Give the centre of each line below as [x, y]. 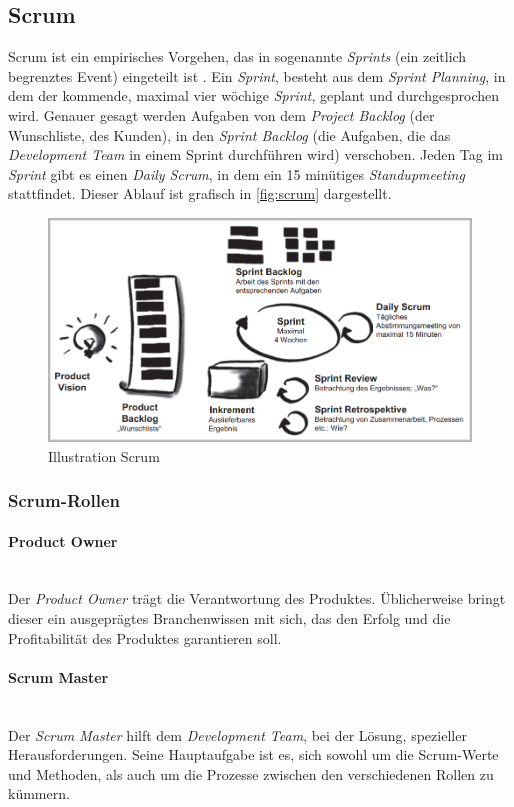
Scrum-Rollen [64, 500]
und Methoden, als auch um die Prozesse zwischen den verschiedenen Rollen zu [251, 773]
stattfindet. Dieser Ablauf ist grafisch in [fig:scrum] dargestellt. [200, 193]
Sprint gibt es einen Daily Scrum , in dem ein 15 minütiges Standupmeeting [236, 173]
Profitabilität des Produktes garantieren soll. [145, 637]
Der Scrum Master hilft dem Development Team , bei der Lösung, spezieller [237, 734]
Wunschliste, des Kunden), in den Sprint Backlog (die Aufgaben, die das [229, 134]
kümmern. [39, 793]
